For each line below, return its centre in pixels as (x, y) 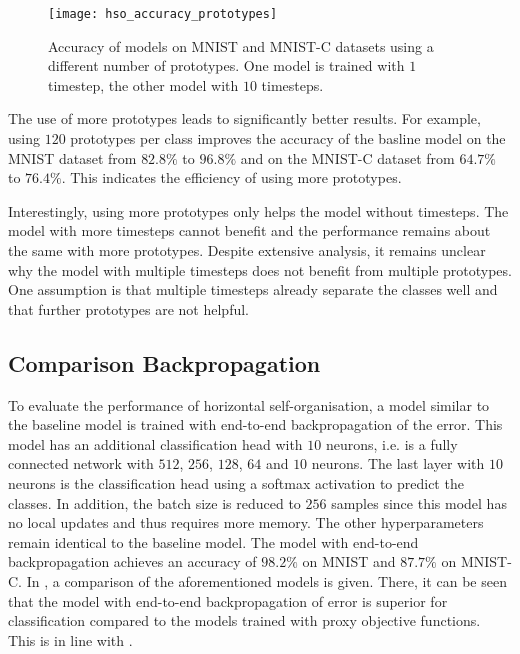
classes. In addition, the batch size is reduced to (154, 502)
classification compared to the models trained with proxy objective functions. (244, 620)
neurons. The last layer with (398, 463)
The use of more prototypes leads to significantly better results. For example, (244, 118)
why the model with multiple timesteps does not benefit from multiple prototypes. (260, 269)
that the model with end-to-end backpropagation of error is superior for (228, 600)
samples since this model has (419, 502)
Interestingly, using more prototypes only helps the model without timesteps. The (258, 210)
